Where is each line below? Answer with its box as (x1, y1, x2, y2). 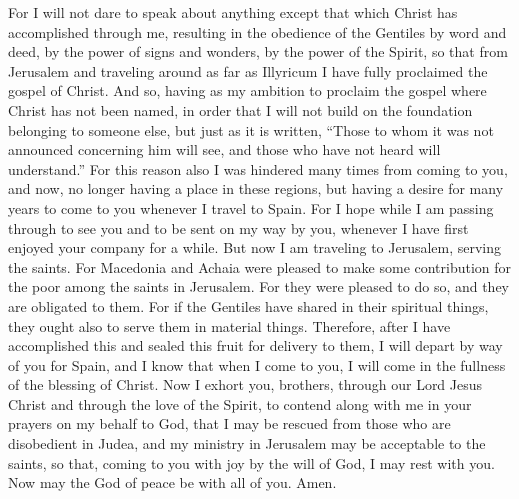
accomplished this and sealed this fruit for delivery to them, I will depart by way (8, 335, 503, 356)
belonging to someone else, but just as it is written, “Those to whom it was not (8, 119, 494, 140)
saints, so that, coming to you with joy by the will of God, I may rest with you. (8, 452, 495, 473)
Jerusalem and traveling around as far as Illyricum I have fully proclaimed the (8, 60, 488, 81)
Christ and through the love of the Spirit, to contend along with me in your (8, 393, 472, 414)
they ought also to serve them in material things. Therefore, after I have (8, 315, 451, 336)
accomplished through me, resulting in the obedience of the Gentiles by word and (8, 21, 507, 42)
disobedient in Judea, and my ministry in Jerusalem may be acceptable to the (8, 433, 486, 454)
